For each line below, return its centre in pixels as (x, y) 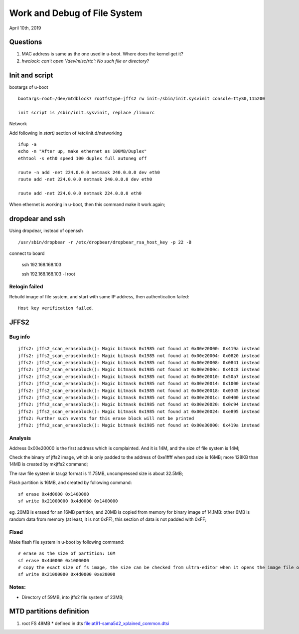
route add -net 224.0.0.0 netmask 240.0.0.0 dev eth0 (85, 179)
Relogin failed (26, 287)
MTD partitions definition (49, 611)
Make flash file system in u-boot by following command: (67, 542)
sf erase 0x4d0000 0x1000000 (54, 560)
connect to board (27, 253)
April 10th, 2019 (25, 28)
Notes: (17, 587)
